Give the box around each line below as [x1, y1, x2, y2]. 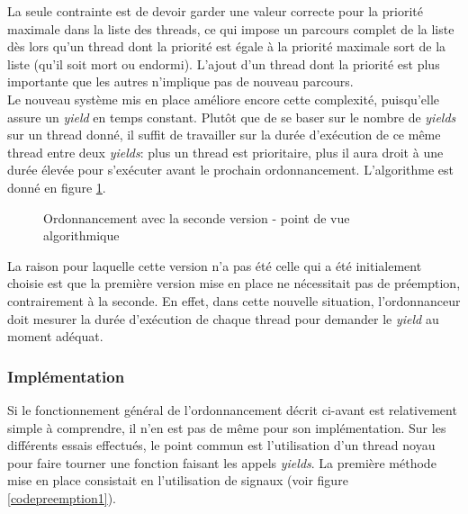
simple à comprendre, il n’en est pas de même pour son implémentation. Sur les [7, 418, 446, 437]
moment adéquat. [7, 327, 103, 346]
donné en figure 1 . [7, 177, 106, 196]
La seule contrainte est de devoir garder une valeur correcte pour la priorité [7, 2, 423, 20]
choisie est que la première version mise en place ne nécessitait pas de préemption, [7, 274, 461, 293]
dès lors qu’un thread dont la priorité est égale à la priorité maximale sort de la [7, 37, 446, 56]
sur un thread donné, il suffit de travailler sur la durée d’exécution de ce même [7, 125, 441, 144]
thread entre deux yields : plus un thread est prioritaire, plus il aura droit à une [7, 142, 444, 161]
